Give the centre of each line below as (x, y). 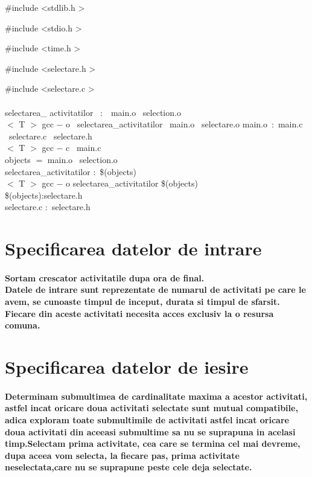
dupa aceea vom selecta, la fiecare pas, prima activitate (122, 455)
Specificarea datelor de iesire (127, 367)
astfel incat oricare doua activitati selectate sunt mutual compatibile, (151, 408)
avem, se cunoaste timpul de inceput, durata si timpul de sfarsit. (142, 302)
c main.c (84, 148)
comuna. (23, 325)
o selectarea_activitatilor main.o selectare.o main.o (167, 124)
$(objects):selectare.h (44, 195)
